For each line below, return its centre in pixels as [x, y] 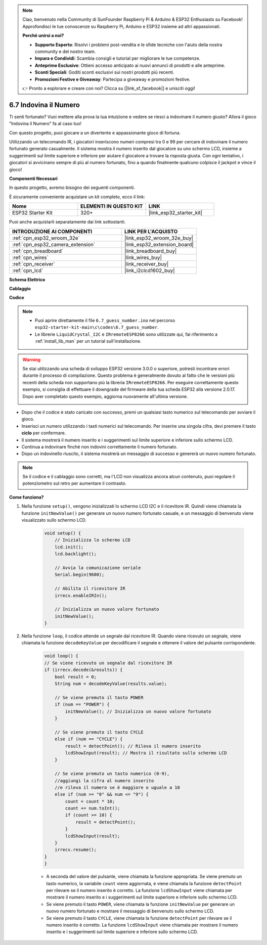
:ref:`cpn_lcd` [28, 270]
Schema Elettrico [27, 279]
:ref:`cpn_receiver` [34, 264]
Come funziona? [26, 497]
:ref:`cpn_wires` [30, 257]
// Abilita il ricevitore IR [90, 589]
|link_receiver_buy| [146, 264]
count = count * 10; [90, 801]
